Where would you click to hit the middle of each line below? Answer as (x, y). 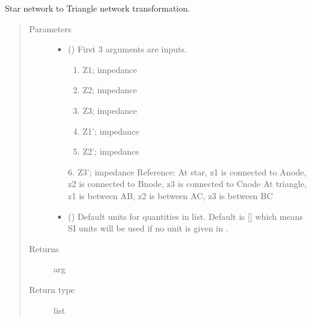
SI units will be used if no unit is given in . (148, 228)
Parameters (50, 28)
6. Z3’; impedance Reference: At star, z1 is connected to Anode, (187, 171)
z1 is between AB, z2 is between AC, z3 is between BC (170, 195)
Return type (52, 289)
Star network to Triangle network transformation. (98, 8)
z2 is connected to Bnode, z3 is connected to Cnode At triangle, (187, 184)
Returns (44, 248)
